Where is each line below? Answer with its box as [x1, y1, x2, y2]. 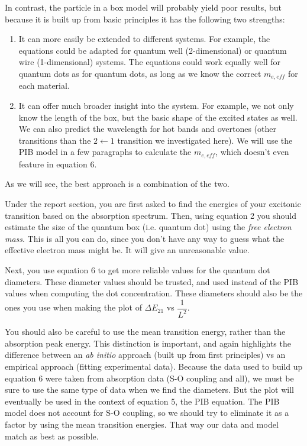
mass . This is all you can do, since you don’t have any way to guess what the [5, 232, 285, 244]
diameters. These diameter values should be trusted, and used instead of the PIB [5, 275, 299, 287]
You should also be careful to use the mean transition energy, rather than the [5, 325, 286, 338]
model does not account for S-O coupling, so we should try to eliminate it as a [5, 406, 289, 419]
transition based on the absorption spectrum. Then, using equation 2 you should [5, 209, 296, 221]
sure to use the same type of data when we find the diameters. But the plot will [5, 383, 294, 396]
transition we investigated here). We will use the [117, 134, 293, 146]
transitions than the [18, 134, 91, 146]
